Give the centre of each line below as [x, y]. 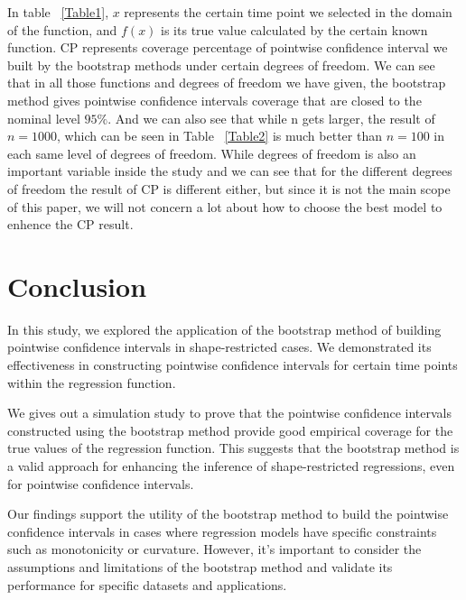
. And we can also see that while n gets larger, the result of [271, 118]
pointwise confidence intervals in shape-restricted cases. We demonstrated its [219, 347]
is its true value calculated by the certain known [294, 29]
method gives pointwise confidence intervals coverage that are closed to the [214, 100]
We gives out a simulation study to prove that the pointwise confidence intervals [229, 413]
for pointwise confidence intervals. [101, 483]
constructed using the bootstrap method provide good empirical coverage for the [230, 430]
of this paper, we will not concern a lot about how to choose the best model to [225, 206]
